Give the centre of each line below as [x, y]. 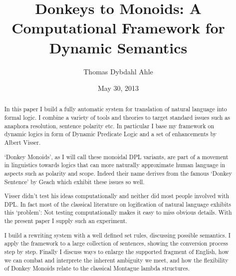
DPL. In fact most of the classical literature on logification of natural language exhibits [118, 204]
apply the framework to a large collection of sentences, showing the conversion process [116, 243]
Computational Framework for [118, 28]
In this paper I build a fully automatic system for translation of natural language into [116, 109]
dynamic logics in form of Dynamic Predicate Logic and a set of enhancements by [110, 134]
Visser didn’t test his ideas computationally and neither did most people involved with [117, 196]
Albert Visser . [22, 142]
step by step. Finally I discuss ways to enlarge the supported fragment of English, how [117, 252]
